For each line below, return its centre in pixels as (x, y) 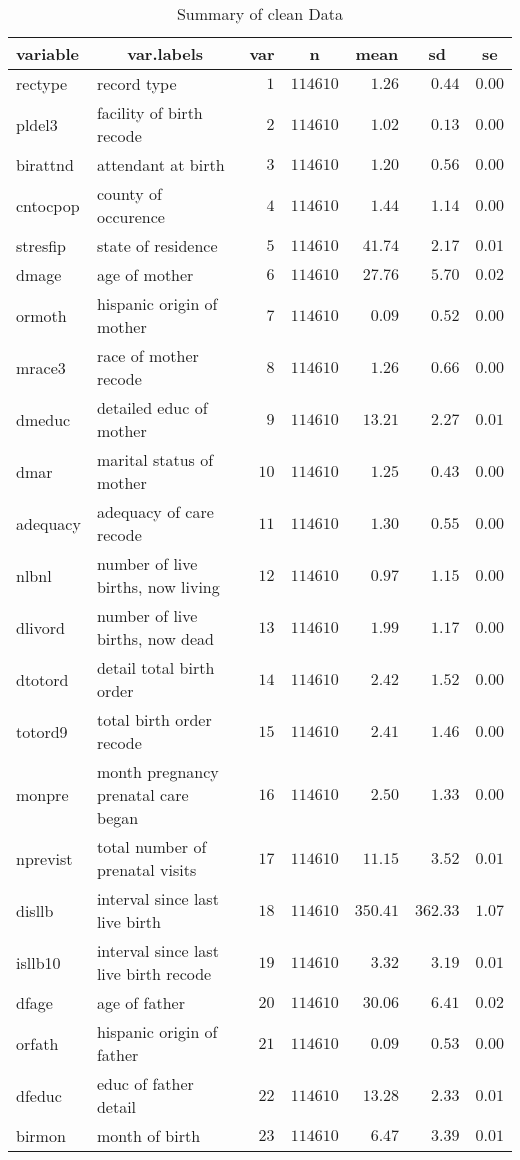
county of (129, 193)
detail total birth (155, 667)
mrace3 (41, 367)
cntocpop (48, 205)
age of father (140, 1002)
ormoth (41, 315)
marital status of (155, 459)
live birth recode (154, 973)
